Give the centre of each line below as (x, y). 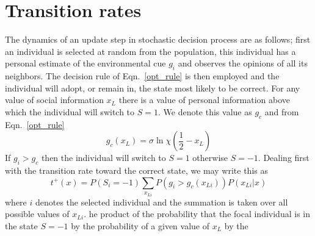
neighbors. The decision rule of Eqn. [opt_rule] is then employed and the (142, 76)
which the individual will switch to (70, 111)
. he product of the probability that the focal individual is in (197, 214)
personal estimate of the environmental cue (85, 63)
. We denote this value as (205, 111)
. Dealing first (284, 158)
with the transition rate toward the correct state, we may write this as (136, 170)
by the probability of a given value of (140, 225)
